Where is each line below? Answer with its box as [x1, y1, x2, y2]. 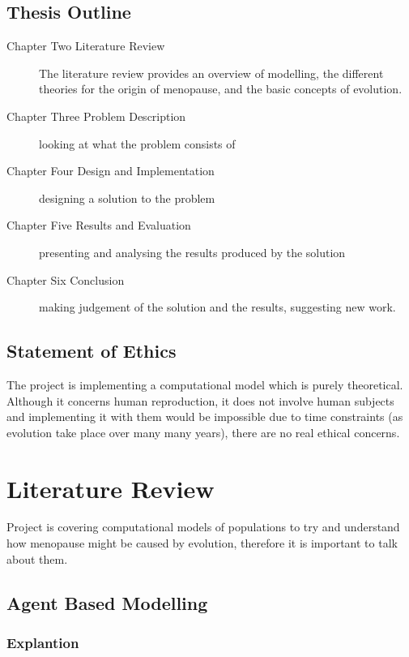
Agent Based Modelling [6, 590, 208, 615]
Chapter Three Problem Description [6, 107, 186, 124]
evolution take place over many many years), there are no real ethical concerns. [6, 423, 400, 440]
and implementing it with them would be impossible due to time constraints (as [6, 408, 403, 425]
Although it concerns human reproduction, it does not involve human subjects [6, 392, 394, 409]
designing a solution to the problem [39, 189, 215, 206]
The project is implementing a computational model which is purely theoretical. [6, 376, 403, 393]
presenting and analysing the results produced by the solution [39, 243, 346, 260]
